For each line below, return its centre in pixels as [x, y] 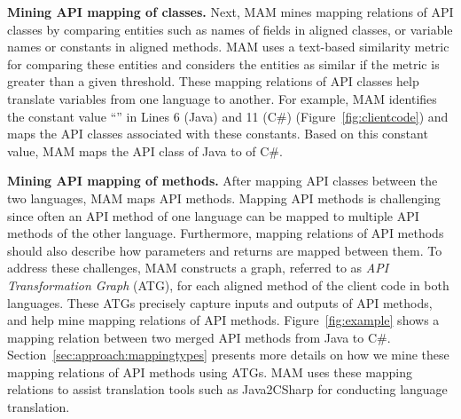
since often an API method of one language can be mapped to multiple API [213, 215]
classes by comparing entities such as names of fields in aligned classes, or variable [230, 29]
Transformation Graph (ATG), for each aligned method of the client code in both [228, 285]
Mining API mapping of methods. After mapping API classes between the [223, 181]
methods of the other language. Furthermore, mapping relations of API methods [226, 233]
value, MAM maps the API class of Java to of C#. [145, 150]
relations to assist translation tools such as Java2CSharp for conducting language [227, 389]
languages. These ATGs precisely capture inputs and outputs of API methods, [220, 302]
